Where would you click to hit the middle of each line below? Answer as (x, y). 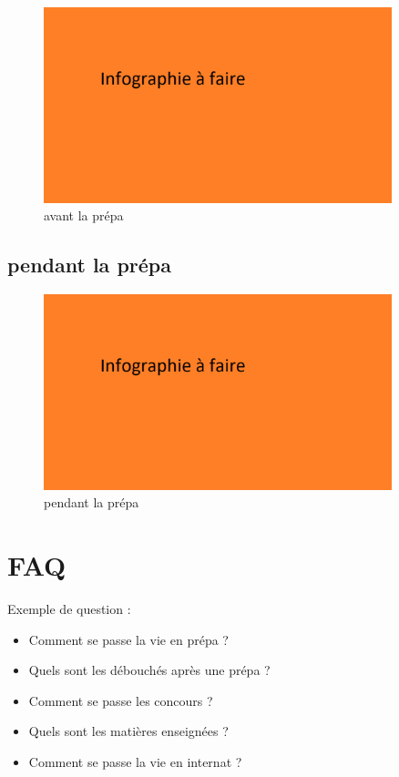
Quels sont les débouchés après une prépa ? (149, 670)
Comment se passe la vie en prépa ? (128, 639)
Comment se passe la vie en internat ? (135, 761)
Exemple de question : (69, 608)
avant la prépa (84, 215)
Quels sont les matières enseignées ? (128, 731)
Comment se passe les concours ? (121, 700)
